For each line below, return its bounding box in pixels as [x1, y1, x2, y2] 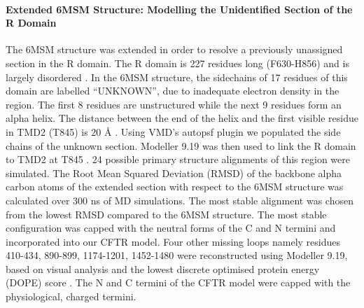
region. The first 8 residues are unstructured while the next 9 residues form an [6, 97, 342, 111]
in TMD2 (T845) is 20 [6, 124, 101, 139]
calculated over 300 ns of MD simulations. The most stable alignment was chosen [6, 192, 353, 207]
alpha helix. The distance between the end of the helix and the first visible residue [6, 111, 358, 125]
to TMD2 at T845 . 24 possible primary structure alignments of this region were [6, 152, 350, 167]
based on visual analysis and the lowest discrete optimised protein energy [6, 261, 320, 276]
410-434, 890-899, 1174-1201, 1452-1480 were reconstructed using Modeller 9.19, [6, 248, 348, 262]
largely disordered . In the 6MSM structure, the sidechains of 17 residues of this [6, 69, 348, 84]
